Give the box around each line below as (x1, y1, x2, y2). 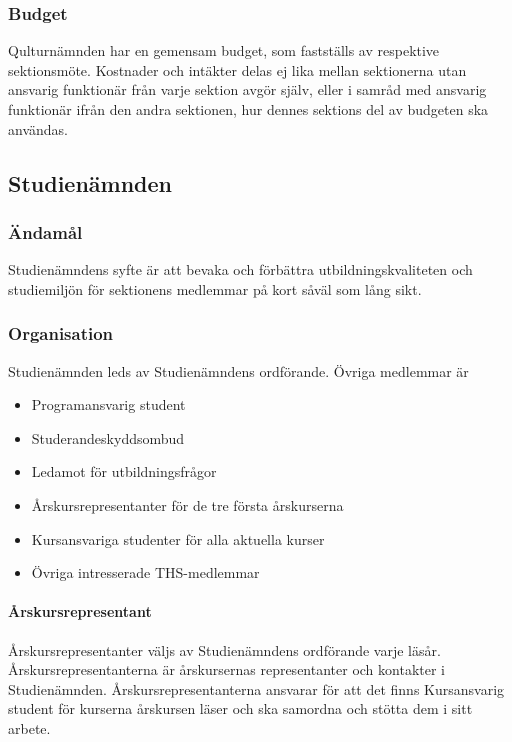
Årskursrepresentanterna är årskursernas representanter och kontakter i (8, 659, 445, 680)
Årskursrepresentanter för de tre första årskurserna (31, 494, 344, 515)
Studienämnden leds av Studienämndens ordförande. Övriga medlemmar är (8, 360, 469, 381)
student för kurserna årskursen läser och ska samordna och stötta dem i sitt (8, 698, 473, 719)
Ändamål (8, 219, 83, 244)
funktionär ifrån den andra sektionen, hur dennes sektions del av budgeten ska (8, 99, 489, 119)
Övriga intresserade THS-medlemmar (31, 562, 260, 583)
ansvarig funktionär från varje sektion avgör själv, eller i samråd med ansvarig (8, 79, 487, 100)
